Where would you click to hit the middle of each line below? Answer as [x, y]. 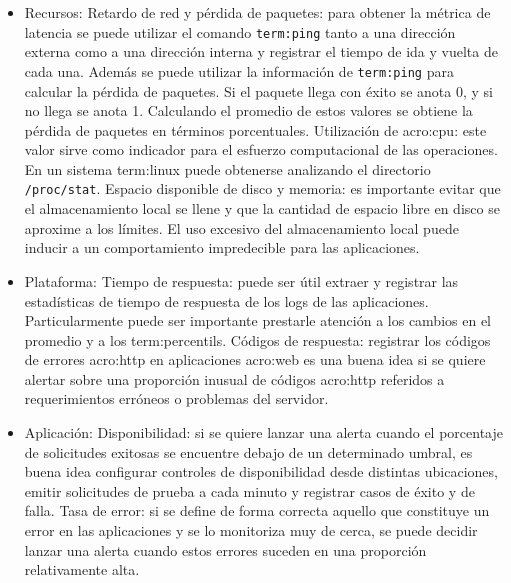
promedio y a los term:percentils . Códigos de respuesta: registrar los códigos [257, 339]
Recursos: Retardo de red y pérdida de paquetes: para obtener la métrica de [257, 12]
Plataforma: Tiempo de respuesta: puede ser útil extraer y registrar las [241, 280]
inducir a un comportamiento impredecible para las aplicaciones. [222, 247]
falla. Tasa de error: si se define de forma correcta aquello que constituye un [257, 510]
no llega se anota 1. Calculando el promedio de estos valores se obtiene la [248, 110]
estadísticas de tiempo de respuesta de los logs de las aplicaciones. [226, 300]
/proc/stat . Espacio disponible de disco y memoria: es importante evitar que [262, 188]
